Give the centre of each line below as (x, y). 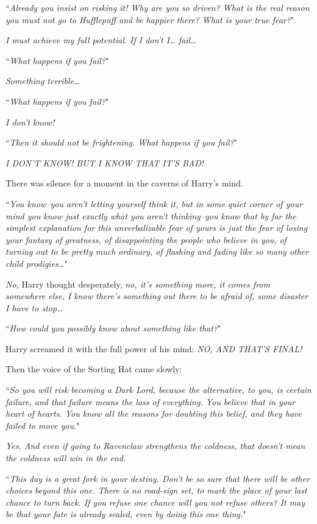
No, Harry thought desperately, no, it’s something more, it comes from (138, 284)
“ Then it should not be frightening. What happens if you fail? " (121, 142)
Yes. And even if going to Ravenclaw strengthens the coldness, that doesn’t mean (155, 446)
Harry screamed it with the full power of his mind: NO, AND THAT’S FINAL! (154, 348)
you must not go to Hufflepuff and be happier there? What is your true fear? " (150, 19)
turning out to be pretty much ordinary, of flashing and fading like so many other (157, 251)
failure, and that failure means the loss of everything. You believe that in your (151, 401)
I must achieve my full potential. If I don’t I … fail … (101, 40)
